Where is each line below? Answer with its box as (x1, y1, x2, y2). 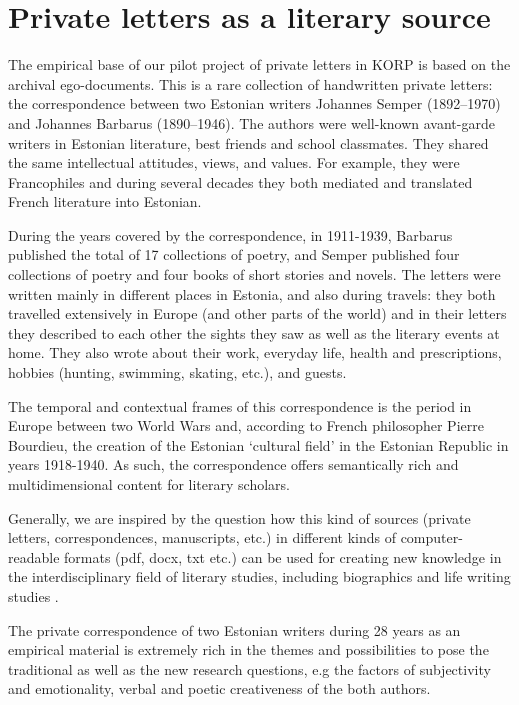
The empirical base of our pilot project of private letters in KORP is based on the (8, 54, 511, 75)
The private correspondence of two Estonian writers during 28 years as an (8, 619, 461, 640)
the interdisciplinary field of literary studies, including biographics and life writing (8, 566, 511, 587)
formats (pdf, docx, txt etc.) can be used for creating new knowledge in (64, 546, 502, 567)
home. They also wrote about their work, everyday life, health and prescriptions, (8, 342, 502, 363)
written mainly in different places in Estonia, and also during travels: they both (8, 283, 496, 304)
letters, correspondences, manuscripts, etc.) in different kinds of (8, 527, 396, 548)
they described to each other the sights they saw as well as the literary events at (8, 322, 500, 343)
